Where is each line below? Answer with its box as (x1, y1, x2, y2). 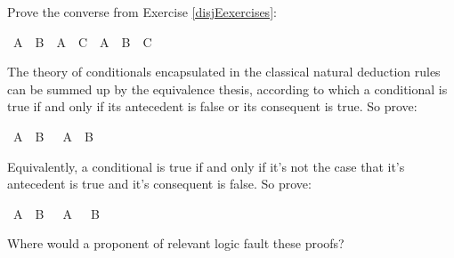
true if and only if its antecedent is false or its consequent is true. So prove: (7, 97, 418, 116)
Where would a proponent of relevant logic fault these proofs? (7, 234, 345, 253)
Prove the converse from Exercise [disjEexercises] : (7, 3, 277, 20)
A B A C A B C (12, 32, 152, 51)
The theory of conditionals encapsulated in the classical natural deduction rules (7, 62, 441, 81)
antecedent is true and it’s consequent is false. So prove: (7, 174, 312, 193)
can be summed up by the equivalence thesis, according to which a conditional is (7, 79, 448, 98)
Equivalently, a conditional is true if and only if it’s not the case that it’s (7, 157, 405, 175)
